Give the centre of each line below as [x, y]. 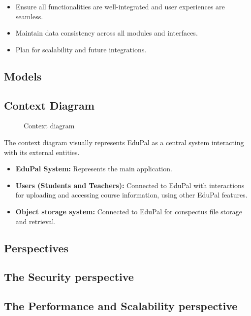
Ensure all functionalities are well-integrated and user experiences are [120, 6]
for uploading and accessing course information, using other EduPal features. [131, 195]
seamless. [29, 16]
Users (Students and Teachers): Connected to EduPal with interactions [130, 185]
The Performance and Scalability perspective [121, 306]
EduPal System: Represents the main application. [94, 169]
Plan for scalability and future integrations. [81, 49]
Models [23, 76]
